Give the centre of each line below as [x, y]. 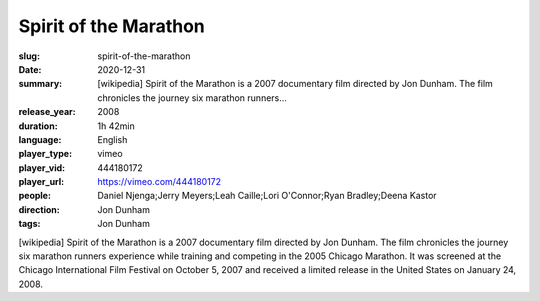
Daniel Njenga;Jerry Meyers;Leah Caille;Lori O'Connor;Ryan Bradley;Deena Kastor [267, 196]
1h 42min [116, 126]
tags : [29, 224]
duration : [38, 126]
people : [35, 196]
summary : [40, 84]
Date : [30, 69]
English [112, 139]
